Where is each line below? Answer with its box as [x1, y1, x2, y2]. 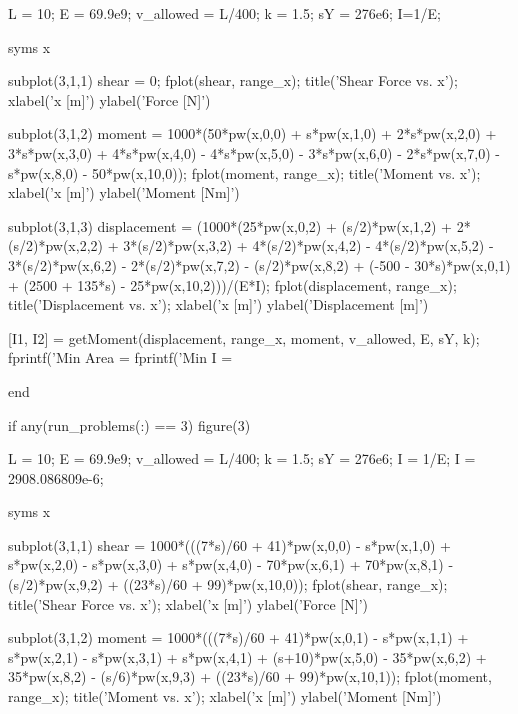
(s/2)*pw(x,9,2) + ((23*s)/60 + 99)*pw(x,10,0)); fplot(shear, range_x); [8, 574, 448, 595]
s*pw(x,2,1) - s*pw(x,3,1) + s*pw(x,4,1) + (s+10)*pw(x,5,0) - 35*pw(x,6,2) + [8, 646, 487, 667]
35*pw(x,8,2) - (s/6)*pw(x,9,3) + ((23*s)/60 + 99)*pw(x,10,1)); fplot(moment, [8, 666, 492, 687]
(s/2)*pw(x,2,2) [8, 235, 103, 256]
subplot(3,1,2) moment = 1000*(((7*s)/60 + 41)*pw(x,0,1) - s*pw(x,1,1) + [8, 627, 469, 648]
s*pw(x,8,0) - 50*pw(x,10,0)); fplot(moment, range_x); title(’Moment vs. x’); [8, 162, 481, 183]
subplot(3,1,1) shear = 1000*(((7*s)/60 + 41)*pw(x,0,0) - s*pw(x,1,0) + [8, 534, 451, 555]
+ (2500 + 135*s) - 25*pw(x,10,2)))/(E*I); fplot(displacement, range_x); [8, 274, 457, 295]
